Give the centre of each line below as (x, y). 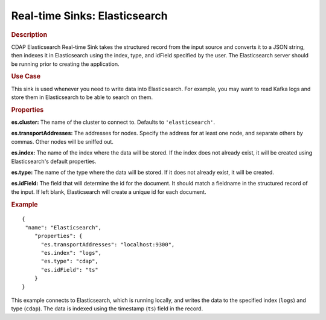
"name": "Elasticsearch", (63, 227)
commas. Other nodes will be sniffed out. (62, 141)
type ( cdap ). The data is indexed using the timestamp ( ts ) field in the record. (107, 309)
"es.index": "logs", (71, 253)
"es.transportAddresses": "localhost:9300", (108, 244)
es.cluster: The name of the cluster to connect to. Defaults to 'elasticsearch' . (113, 122)
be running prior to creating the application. (66, 64)
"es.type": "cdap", (70, 261)
